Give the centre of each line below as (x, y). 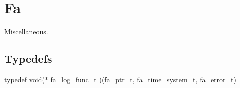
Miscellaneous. (26, 32)
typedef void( (24, 79)
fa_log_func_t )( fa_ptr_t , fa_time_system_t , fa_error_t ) (143, 79)
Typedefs (28, 58)
